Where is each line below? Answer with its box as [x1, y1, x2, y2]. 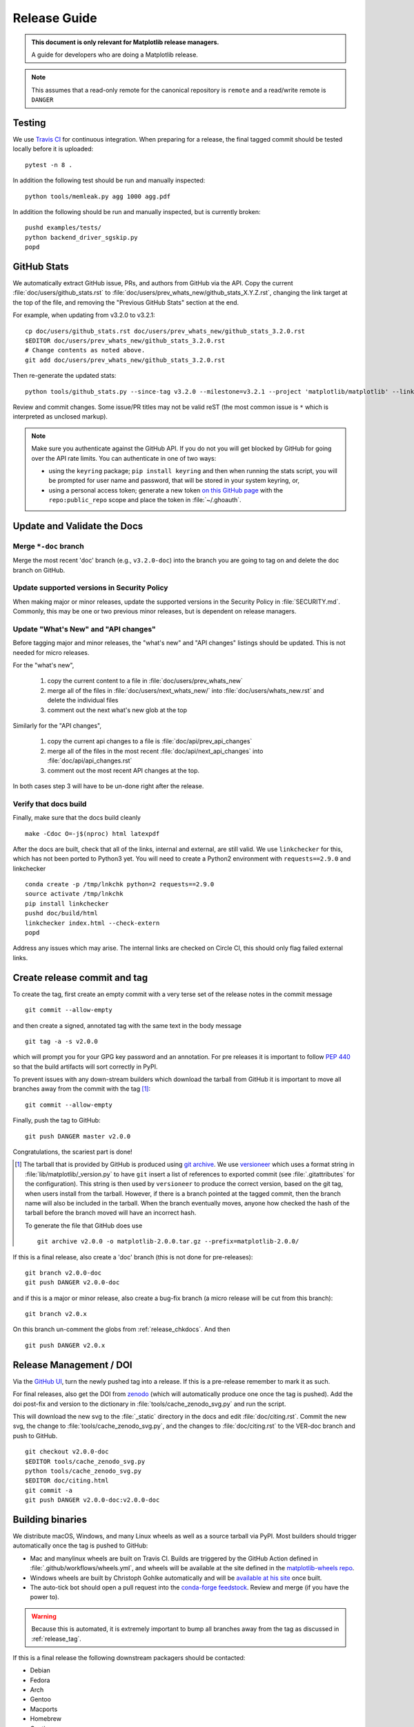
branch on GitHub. [12, 566, 66, 574]
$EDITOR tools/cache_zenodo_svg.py [25, 1458, 146, 1465]
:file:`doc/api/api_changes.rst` [47, 756, 132, 765]
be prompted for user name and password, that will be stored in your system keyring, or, [48, 477, 300, 485]
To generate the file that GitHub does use [25, 1221, 143, 1230]
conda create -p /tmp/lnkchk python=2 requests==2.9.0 [25, 881, 215, 888]
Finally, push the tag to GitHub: [12, 1116, 101, 1125]
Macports [30, 1705, 58, 1713]
